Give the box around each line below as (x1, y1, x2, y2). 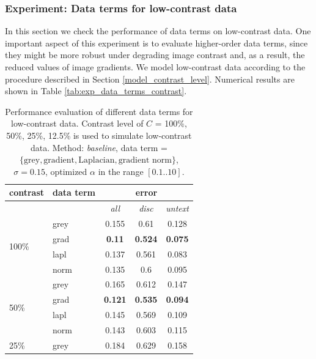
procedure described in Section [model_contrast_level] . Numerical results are (5, 72, 295, 85)
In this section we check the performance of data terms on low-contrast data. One (5, 24, 311, 37)
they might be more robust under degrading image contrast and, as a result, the (5, 48, 305, 61)
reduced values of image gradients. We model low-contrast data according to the (5, 61, 306, 73)
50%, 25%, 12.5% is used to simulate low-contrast (6, 128, 192, 141)
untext (166, 202, 189, 215)
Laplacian (78, 156, 115, 165)
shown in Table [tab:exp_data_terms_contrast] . (5, 84, 187, 97)
